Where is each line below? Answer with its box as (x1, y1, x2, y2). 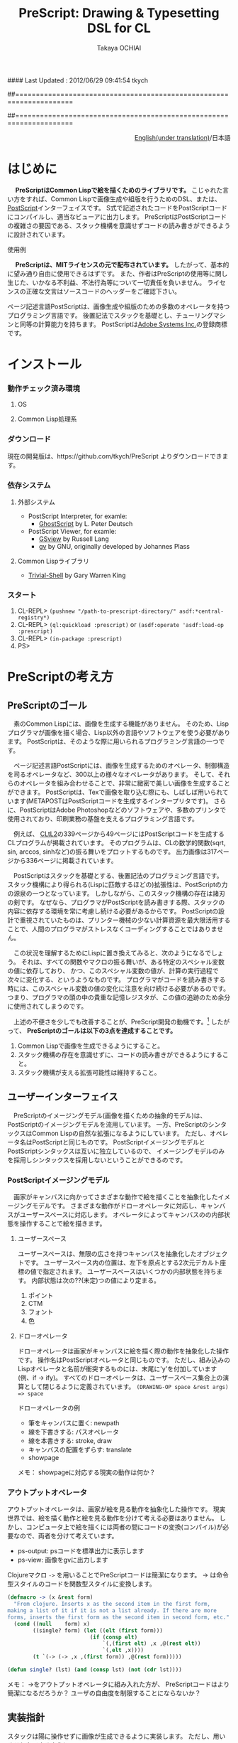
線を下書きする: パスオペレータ (28, 1427, 119, 1437)
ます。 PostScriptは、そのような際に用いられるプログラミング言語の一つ (7, 737, 219, 746)
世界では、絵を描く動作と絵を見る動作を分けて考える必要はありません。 (7, 1514, 218, 1523)
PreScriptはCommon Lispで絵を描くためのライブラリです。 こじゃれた (15, 186, 223, 194)
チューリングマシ (176, 311, 226, 319)
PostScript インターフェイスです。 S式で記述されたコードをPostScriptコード (7, 203, 228, 212)
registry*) (17, 614, 50, 621)
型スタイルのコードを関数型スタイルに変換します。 (7, 1580, 156, 1588)
